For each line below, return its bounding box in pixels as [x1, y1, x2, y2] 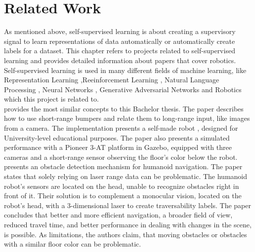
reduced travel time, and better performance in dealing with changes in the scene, [4, 219, 252, 229]
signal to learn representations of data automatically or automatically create [4, 36, 235, 46]
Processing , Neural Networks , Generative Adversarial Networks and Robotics [4, 84, 242, 94]
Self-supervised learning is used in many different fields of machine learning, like [4, 65, 247, 75]
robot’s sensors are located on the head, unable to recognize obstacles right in [4, 180, 239, 191]
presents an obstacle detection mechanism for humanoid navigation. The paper [4, 161, 243, 172]
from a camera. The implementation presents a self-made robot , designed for [4, 123, 238, 133]
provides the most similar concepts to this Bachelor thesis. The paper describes [4, 103, 244, 113]
